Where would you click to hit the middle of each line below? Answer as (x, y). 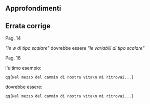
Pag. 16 (13, 58)
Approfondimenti (33, 8)
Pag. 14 (13, 38)
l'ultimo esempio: (24, 68)
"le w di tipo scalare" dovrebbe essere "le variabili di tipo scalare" (75, 48)
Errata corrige (28, 26)
